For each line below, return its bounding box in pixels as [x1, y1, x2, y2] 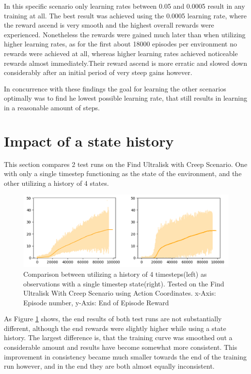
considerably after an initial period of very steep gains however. [4, 67, 192, 77]
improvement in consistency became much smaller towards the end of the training [4, 351, 247, 361]
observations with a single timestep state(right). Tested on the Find [23, 278, 224, 288]
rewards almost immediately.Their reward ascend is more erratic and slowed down [4, 58, 247, 68]
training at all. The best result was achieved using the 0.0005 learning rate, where [4, 10, 247, 20]
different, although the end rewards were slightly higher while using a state [4, 323, 226, 333]
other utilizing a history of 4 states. [4, 178, 109, 188]
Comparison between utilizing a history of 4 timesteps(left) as [23, 269, 207, 279]
